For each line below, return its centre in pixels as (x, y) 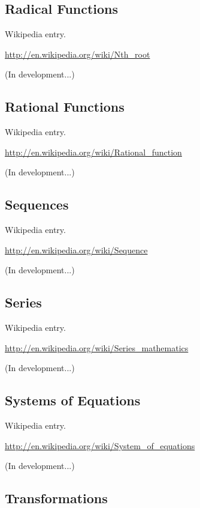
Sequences (37, 204)
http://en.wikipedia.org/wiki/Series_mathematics (97, 347)
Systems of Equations (73, 400)
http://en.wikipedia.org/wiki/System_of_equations (100, 445)
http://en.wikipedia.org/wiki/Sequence (76, 249)
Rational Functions (65, 107)
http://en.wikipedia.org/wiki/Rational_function (93, 152)
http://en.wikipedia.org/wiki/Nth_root (78, 54)
